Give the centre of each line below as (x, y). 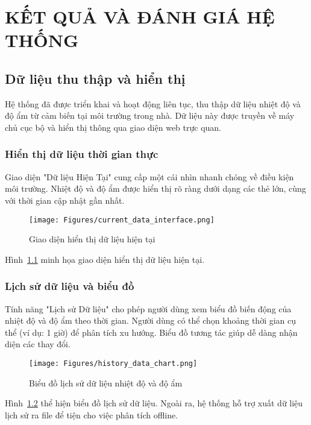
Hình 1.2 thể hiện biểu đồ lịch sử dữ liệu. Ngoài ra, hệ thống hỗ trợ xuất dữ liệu (154, 403)
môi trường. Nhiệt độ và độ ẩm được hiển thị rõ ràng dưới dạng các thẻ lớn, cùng (155, 188)
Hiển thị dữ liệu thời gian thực (82, 154)
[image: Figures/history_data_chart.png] (113, 363)
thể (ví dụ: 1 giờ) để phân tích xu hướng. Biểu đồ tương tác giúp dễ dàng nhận (151, 332)
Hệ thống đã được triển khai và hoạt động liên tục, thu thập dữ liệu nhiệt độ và (153, 103)
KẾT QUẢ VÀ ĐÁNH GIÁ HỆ (140, 17)
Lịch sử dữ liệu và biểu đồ (70, 286)
